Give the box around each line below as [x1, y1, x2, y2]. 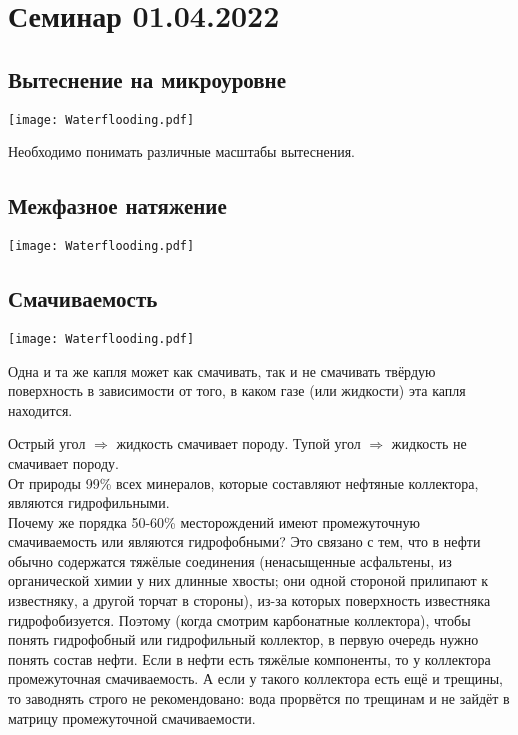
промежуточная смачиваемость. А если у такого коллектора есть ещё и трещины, [8, 668, 503, 689]
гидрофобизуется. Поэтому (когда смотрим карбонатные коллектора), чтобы [8, 609, 471, 630]
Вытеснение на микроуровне [8, 63, 287, 94]
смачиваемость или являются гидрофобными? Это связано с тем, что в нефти [8, 531, 481, 552]
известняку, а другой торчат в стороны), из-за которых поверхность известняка [8, 590, 491, 611]
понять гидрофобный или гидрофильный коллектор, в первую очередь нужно [8, 629, 479, 650]
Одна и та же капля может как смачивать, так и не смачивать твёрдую [8, 360, 436, 381]
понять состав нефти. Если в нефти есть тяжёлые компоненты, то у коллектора [8, 648, 491, 669]
